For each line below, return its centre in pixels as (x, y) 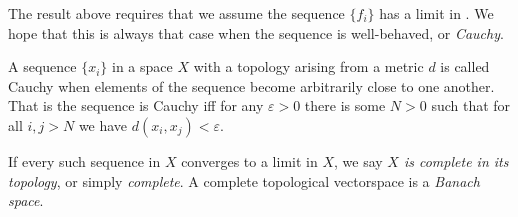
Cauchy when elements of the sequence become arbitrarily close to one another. (251, 85)
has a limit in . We (436, 13)
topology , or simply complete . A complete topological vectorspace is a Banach (244, 180)
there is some (345, 105)
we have (103, 124)
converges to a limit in (249, 160)
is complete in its (456, 160)
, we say (358, 160)
